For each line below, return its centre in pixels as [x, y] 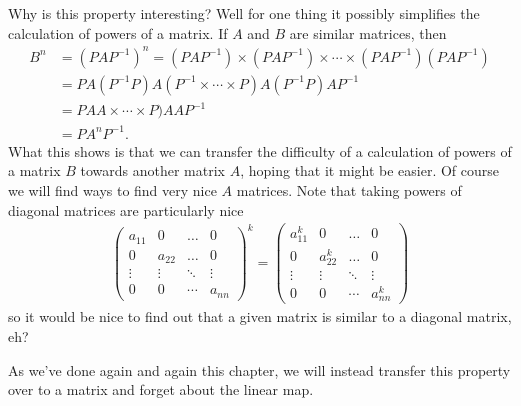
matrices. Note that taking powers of [349, 190]
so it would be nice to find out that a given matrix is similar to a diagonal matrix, [260, 316]
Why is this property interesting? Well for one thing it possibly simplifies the [244, 13]
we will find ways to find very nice [112, 190]
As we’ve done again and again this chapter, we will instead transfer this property [259, 369]
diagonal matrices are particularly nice [126, 209]
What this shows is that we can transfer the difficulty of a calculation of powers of [260, 150]
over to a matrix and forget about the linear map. [161, 389]
